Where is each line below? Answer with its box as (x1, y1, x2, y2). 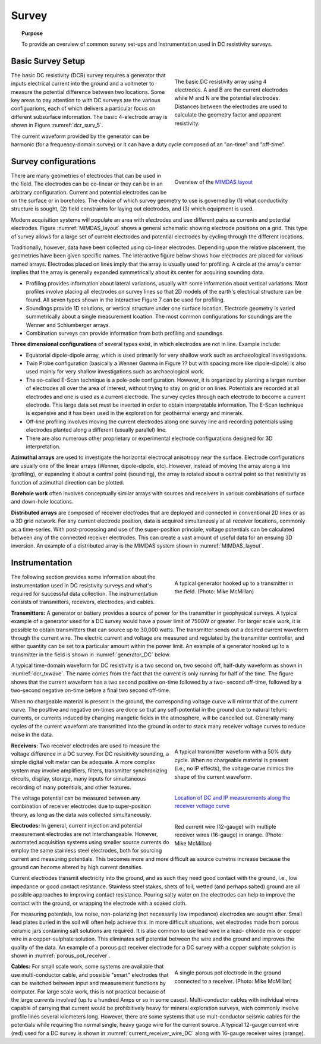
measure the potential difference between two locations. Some (11, 88, 165, 95)
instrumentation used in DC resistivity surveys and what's (11, 581, 152, 589)
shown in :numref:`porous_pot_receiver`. (11, 952, 111, 959)
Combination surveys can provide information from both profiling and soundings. (26, 329, 224, 337)
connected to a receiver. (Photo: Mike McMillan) (174, 977, 292, 985)
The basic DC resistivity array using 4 (174, 78, 267, 85)
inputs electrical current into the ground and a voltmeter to (11, 80, 155, 87)
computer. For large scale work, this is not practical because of (11, 988, 166, 995)
